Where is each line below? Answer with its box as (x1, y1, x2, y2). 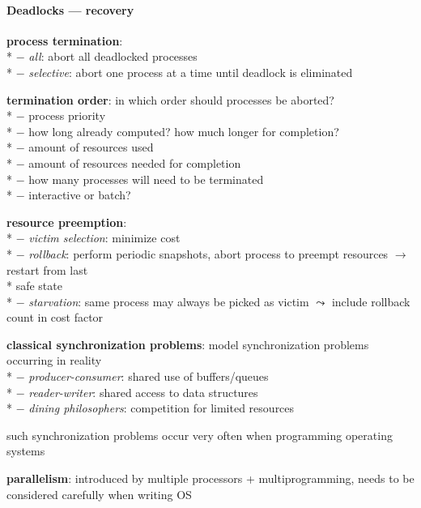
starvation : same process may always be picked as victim (28, 292, 309, 309)
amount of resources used (28, 139, 154, 156)
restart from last (6, 261, 88, 278)
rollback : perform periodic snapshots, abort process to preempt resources (28, 245, 389, 262)
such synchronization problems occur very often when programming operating (6, 426, 393, 443)
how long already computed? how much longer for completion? (28, 122, 339, 139)
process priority (28, 107, 106, 124)
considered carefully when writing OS (6, 485, 192, 502)
